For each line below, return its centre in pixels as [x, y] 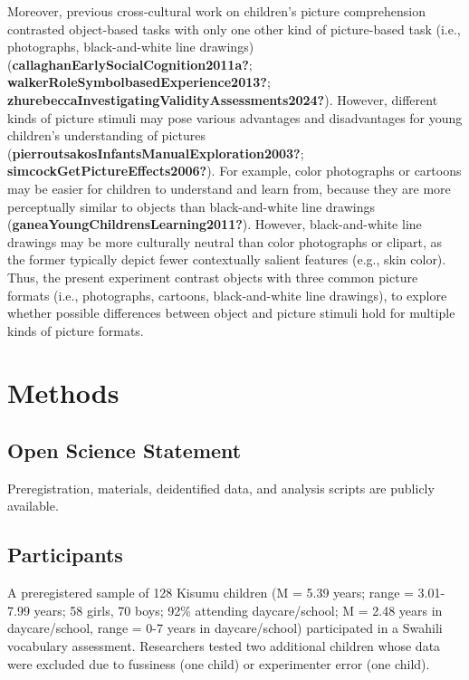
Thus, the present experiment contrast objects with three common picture [213, 277]
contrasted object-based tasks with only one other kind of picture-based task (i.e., [234, 29]
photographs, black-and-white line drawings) [131, 47]
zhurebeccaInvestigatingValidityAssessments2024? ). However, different [223, 99]
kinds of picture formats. [76, 330]
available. [33, 506]
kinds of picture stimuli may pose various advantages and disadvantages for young [235, 117]
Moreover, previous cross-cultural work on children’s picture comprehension [216, 11]
